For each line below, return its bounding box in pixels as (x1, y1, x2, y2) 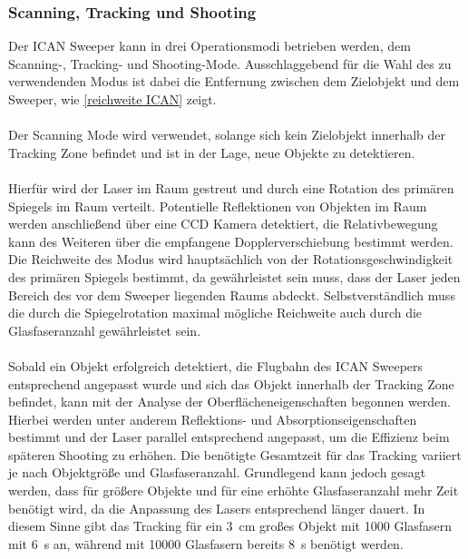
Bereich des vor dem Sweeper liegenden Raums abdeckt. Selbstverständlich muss (8, 285, 455, 304)
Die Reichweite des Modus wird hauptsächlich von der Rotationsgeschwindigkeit (8, 250, 453, 269)
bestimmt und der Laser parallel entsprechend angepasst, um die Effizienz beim (8, 427, 450, 446)
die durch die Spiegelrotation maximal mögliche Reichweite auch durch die (8, 303, 423, 322)
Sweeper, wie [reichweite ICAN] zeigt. (8, 90, 217, 108)
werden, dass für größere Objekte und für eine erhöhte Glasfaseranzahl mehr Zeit (8, 481, 459, 500)
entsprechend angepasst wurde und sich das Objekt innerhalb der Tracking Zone (8, 374, 454, 393)
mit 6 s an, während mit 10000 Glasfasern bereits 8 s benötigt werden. (8, 534, 404, 553)
